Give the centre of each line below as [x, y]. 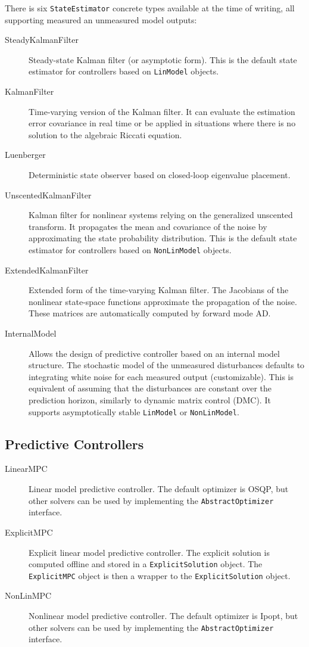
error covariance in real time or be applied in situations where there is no [162, 123]
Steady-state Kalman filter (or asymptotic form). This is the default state [163, 59]
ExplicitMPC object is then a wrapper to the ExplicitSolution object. [160, 575]
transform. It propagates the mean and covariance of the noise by [148, 226]
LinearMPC [26, 469]
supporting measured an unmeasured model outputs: [101, 19]
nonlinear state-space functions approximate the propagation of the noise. [163, 301]
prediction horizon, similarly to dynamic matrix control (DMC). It [150, 400]
